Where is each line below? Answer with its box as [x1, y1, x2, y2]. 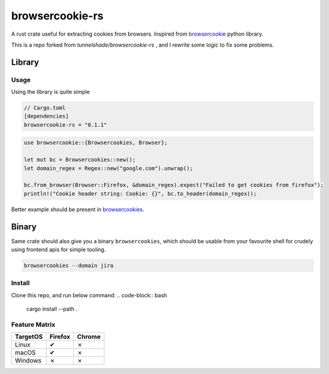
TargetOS [15, 333, 43, 341]
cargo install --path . [26, 306, 78, 313]
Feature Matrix [11, 320, 56, 329]
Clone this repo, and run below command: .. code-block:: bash [11, 291, 168, 299]
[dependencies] [24, 113, 69, 120]
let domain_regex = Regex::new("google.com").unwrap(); [24, 165, 194, 172]
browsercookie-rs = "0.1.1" [24, 121, 107, 128]
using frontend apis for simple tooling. [11, 246, 106, 254]
